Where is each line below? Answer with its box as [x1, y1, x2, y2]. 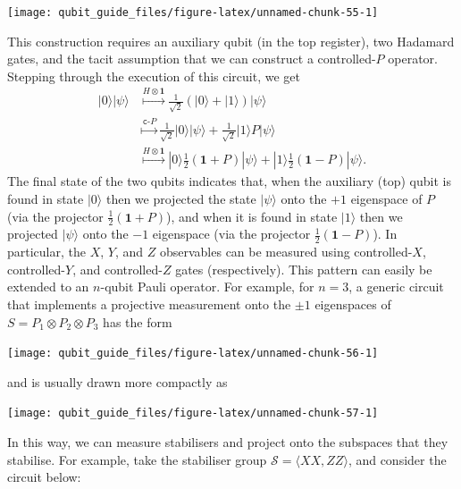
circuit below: [7, 468, 81, 486]
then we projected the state [105, 189, 256, 207]
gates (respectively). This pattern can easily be [175, 259, 432, 278]
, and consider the [348, 450, 447, 468]
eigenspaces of [314, 294, 391, 313]
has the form [103, 312, 172, 331]
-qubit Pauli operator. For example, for [100, 277, 314, 296]
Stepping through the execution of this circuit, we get [7, 66, 301, 85]
